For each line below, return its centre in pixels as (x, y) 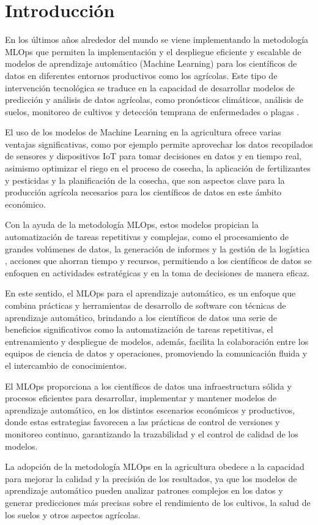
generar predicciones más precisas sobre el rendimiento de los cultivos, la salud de (158, 502)
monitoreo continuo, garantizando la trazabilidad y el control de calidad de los (152, 433)
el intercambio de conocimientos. (66, 365)
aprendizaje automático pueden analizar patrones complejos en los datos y (144, 490)
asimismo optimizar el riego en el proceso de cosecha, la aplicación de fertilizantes (158, 168)
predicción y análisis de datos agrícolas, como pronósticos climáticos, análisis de (154, 100)
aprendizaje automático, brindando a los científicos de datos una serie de (141, 317)
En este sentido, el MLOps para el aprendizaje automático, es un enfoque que (150, 293)
